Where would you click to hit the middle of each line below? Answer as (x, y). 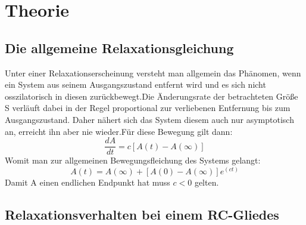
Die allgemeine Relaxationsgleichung (119, 47)
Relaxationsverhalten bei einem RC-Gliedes (142, 214)
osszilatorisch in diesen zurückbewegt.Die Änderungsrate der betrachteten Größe (152, 96)
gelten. (207, 182)
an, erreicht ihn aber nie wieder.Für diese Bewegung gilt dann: (119, 131)
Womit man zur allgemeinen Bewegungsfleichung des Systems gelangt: (133, 160)
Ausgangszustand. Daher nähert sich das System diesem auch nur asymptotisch (149, 119)
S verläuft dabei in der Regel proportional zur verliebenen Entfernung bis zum (148, 108)
